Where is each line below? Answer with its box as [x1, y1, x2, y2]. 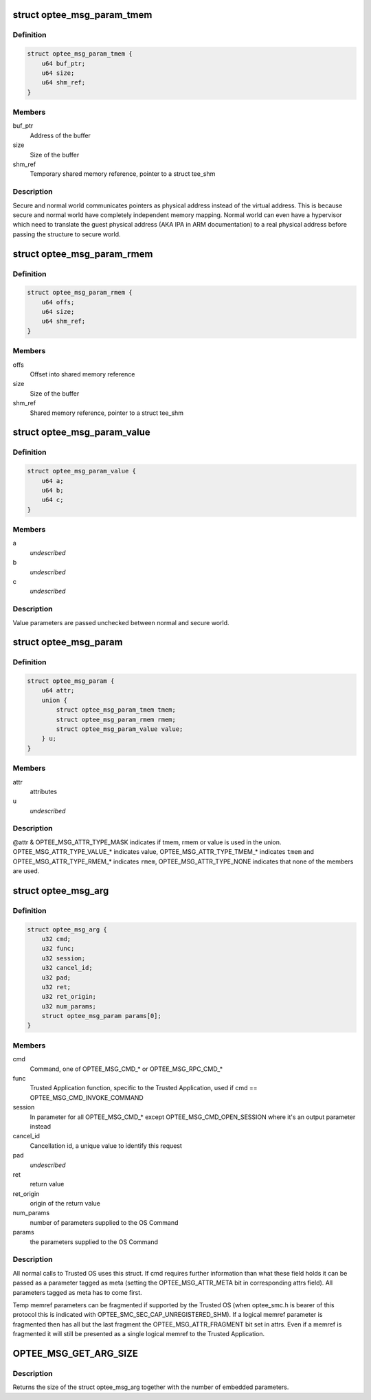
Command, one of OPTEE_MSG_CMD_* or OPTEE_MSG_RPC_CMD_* [30, 1065, 223, 1073]
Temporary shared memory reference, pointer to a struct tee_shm [30, 170, 216, 178]
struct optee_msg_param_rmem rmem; [56, 715, 177, 723]
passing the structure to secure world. [12, 230, 121, 238]
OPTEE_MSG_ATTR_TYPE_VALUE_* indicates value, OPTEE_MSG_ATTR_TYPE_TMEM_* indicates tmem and [12, 848, 314, 856]
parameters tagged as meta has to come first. [12, 1288, 142, 1296]
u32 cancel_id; [41, 964, 93, 972]
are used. [12, 867, 40, 875]
